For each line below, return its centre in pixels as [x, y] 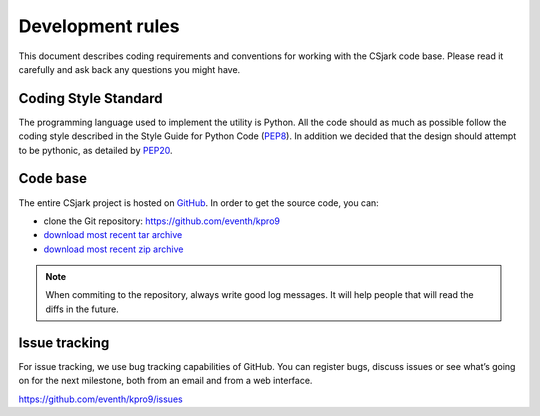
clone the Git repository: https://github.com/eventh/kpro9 [161, 221]
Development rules [99, 26]
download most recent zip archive [113, 249]
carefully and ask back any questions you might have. [129, 69]
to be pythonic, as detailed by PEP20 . [96, 150]
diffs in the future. [82, 309]
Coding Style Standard [90, 98]
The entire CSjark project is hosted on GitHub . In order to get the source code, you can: [198, 202]
